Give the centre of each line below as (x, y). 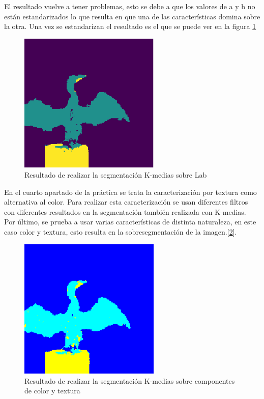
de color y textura (52, 391)
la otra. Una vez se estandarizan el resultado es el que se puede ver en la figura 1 (130, 26)
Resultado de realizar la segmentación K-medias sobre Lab (116, 175)
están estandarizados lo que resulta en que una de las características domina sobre (132, 16)
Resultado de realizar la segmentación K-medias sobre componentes (130, 380)
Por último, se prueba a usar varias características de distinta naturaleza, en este (130, 222)
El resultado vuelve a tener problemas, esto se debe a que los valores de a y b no (130, 6)
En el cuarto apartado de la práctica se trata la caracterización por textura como (130, 192)
